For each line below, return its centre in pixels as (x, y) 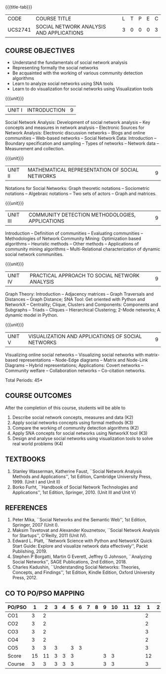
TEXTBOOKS (25, 460)
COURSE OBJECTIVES (40, 50)
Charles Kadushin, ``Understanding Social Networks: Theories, (76, 567)
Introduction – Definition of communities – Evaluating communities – (74, 233)
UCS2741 (19, 30)
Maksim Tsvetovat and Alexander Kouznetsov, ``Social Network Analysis (86, 530)
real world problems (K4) (38, 443)
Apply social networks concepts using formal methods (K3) (73, 423)
